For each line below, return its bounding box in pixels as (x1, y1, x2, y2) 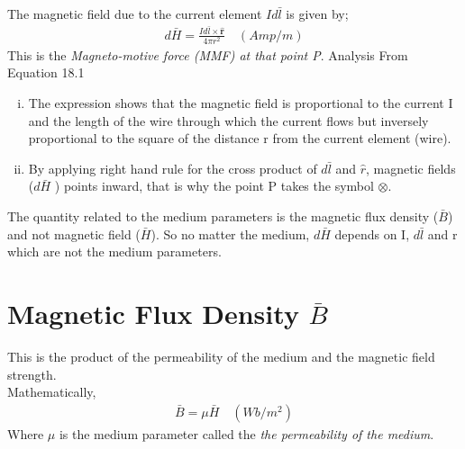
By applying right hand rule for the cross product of (28, 158, 317, 177)
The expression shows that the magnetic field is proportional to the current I (28, 94, 453, 112)
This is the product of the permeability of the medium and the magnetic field (7, 346, 435, 365)
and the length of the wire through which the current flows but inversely (28, 111, 429, 130)
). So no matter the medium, (150, 224, 310, 243)
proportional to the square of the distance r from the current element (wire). (28, 129, 451, 148)
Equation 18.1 (7, 63, 85, 82)
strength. (7, 364, 57, 383)
